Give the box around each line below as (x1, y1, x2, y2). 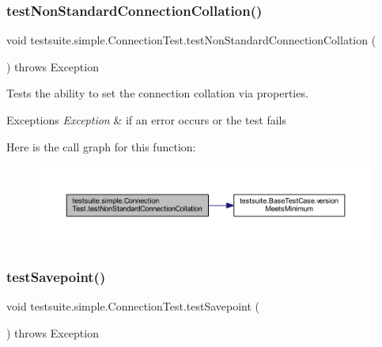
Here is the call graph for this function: (6, 138, 196, 154)
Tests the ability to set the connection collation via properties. (6, 85, 308, 101)
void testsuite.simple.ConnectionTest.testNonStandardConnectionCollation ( (6, 32, 376, 48)
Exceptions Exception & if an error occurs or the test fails (6, 112, 286, 128)
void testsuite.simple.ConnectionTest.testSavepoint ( (6, 298, 260, 315)
